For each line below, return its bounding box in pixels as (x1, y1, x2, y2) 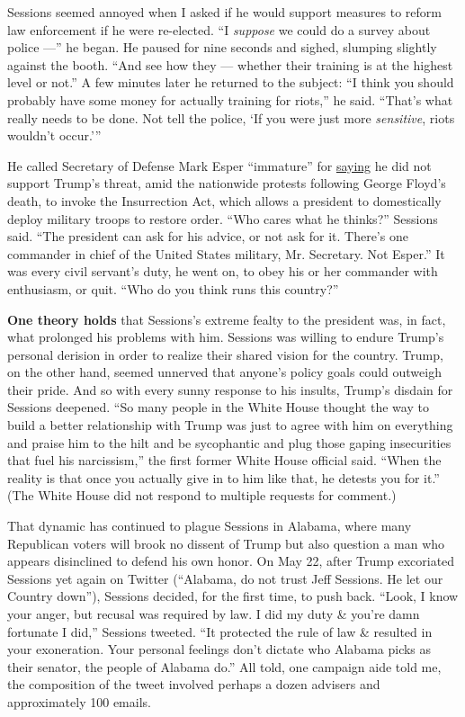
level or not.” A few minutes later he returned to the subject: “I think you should (7, 73, 454, 92)
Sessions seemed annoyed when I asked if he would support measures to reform (7, 3, 442, 21)
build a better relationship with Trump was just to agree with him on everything (7, 416, 453, 435)
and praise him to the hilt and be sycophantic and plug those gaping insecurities (7, 433, 452, 452)
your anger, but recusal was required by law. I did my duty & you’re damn (7, 605, 420, 623)
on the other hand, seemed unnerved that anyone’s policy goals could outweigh (7, 363, 442, 381)
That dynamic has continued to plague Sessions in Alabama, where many (7, 516, 412, 535)
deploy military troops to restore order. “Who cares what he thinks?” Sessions (7, 209, 438, 228)
